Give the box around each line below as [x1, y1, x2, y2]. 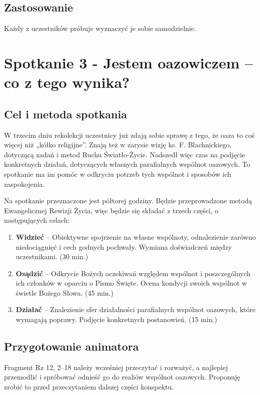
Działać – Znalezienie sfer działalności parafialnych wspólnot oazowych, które [15, 304, 255, 315]
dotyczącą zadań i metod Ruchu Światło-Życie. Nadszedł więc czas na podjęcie [4, 149, 245, 159]
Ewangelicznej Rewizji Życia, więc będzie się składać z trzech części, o [4, 205, 218, 215]
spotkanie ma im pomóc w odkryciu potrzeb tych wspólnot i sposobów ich [4, 168, 231, 179]
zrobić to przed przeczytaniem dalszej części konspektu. [4, 382, 174, 392]
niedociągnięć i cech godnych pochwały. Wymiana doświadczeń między [15, 241, 232, 252]
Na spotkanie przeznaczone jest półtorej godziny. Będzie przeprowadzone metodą [4, 195, 252, 206]
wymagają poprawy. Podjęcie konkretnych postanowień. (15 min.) [15, 314, 217, 325]
